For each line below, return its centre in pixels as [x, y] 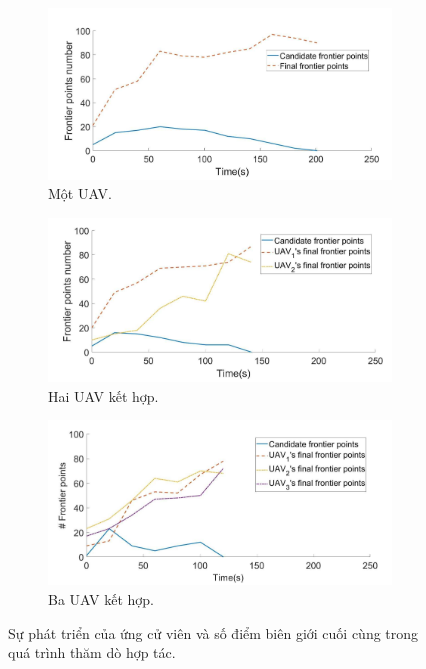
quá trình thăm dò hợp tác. [92, 652]
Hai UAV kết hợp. [103, 395]
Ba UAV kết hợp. [101, 599]
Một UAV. [80, 193]
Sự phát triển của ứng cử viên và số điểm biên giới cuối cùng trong [213, 632]
